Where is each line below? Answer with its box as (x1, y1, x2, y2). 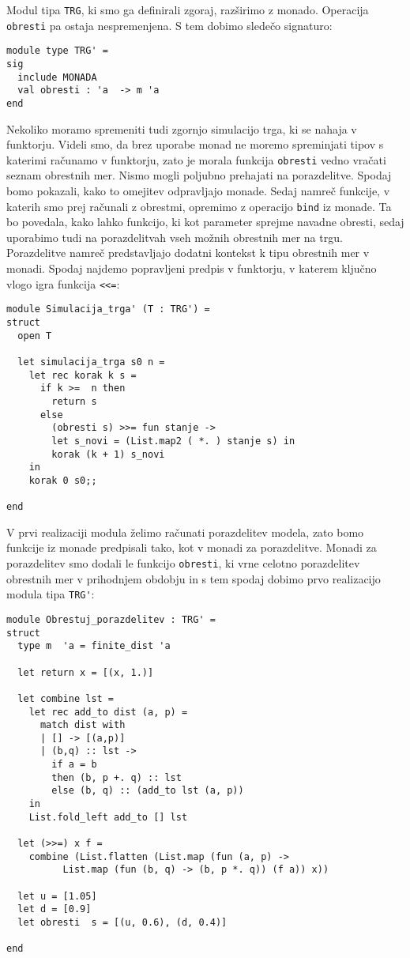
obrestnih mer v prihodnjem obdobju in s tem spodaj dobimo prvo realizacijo (6, 570, 381, 586)
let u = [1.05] (17, 890, 97, 902)
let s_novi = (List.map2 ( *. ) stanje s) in (51, 435, 295, 447)
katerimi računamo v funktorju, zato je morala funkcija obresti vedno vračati (6, 151, 386, 168)
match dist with (39, 719, 126, 731)
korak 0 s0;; (28, 474, 97, 486)
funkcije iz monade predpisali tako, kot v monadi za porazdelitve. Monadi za (6, 539, 377, 556)
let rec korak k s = (28, 369, 137, 381)
